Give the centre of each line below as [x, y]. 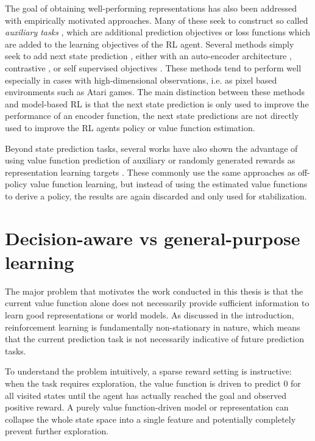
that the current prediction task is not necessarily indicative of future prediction [154, 339]
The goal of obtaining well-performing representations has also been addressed [151, 8]
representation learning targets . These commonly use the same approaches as [150, 172]
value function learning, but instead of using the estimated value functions [169, 184]
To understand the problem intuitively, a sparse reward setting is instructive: [148, 371]
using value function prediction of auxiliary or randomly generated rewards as [150, 160]
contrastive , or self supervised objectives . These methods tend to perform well [153, 67]
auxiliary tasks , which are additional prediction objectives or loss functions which [157, 32]
